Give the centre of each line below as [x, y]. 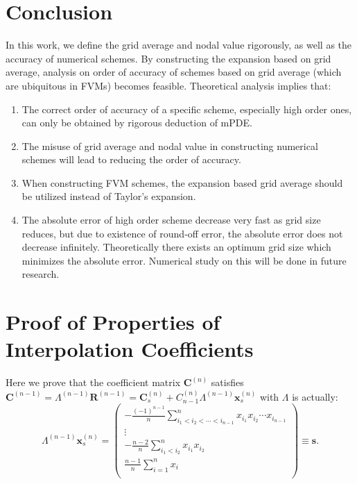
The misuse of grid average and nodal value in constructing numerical [170, 145]
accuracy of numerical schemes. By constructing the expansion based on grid [168, 58]
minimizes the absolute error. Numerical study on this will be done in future [184, 260]
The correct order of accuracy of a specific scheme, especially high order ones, [187, 109]
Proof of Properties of [113, 322]
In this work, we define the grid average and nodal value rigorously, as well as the [179, 45]
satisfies [227, 382]
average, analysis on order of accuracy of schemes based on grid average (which [174, 72]
